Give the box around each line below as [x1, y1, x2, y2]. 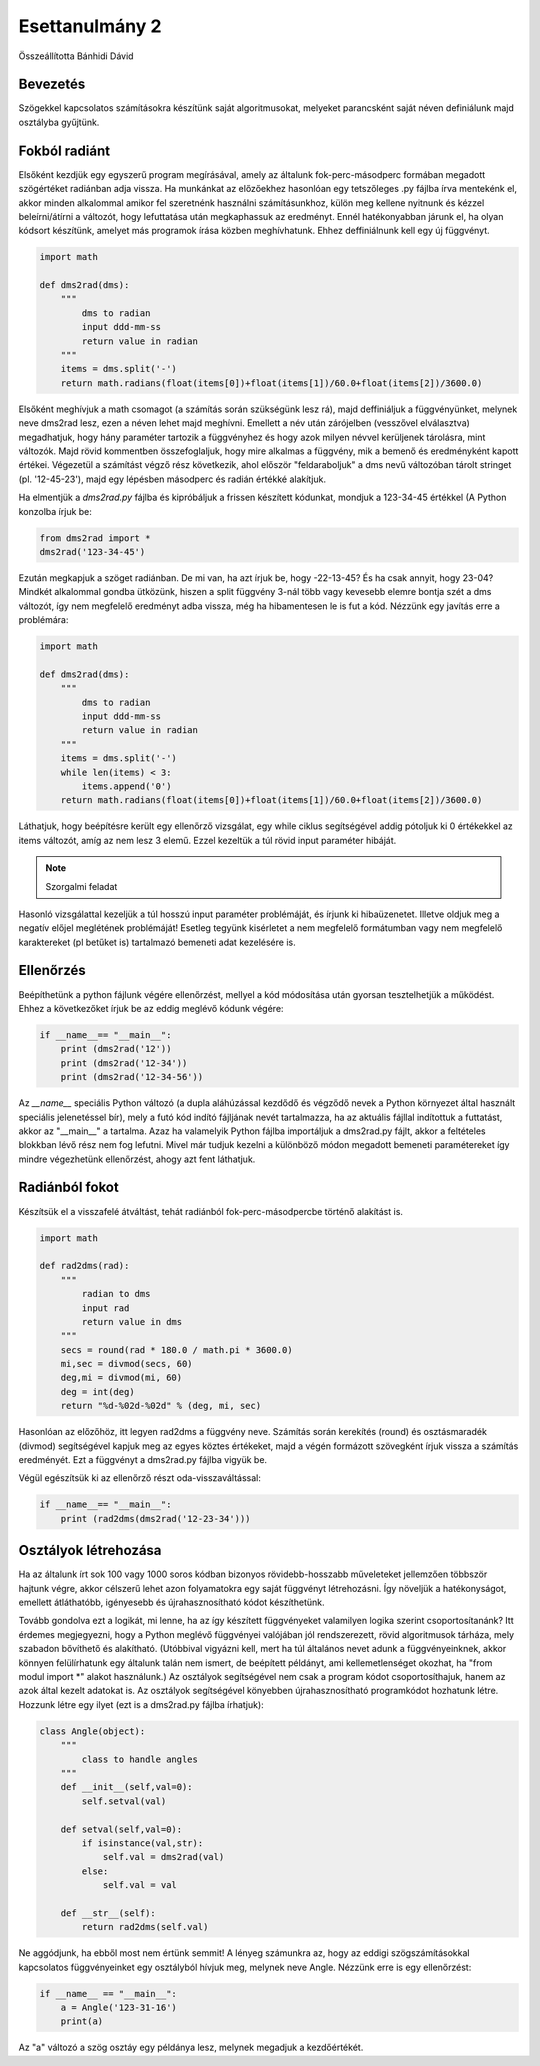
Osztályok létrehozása [18, 1542, 162, 1559]
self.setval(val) [81, 1795, 167, 1807]
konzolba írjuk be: [18, 505, 92, 517]
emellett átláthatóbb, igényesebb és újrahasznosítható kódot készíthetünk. [18, 1596, 325, 1609]
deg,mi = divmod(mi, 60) [60, 1372, 183, 1384]
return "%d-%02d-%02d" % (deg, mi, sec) [60, 1400, 262, 1412]
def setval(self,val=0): [60, 1823, 183, 1835]
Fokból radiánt [18, 142, 110, 159]
